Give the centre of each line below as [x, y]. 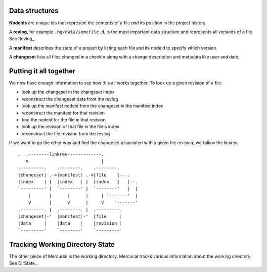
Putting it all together [42, 71]
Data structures [34, 11]
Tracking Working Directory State [62, 245]
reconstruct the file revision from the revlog [66, 133]
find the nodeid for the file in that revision [64, 119]
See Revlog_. [22, 39]
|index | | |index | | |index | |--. [78, 182]
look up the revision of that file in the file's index [70, 127]
